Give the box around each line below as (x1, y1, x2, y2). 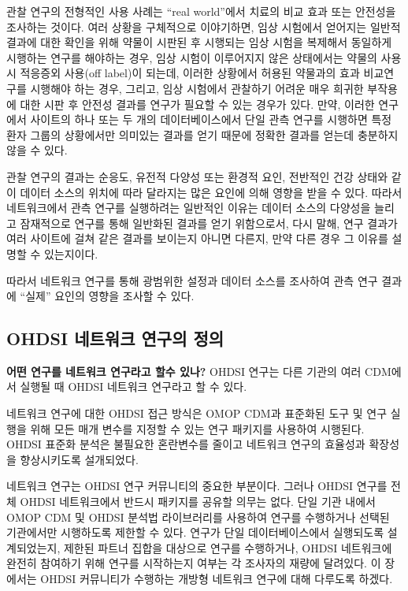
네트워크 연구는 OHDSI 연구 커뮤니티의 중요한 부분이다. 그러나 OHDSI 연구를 (6, 478, 388, 494)
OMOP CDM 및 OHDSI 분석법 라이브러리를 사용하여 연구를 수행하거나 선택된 (6, 508, 390, 525)
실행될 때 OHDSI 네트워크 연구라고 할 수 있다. (20, 378, 247, 395)
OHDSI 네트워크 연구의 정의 (6, 326, 224, 351)
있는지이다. (43, 245, 98, 262)
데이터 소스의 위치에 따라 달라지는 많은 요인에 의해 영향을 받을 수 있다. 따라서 (20, 184, 402, 200)
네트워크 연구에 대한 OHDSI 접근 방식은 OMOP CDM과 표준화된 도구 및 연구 (6, 405, 388, 422)
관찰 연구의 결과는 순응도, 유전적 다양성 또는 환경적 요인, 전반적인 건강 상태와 (6, 168, 388, 184)
